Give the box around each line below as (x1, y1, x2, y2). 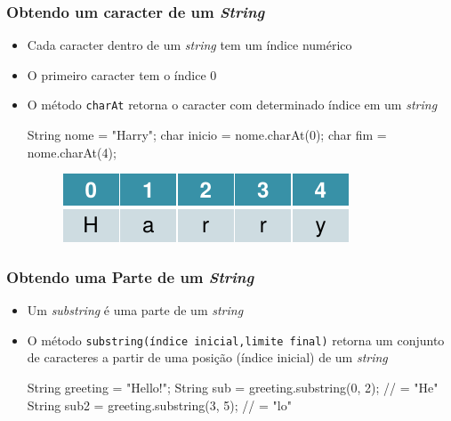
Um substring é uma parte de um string (27, 301, 244, 320)
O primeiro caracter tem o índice (27, 65, 206, 84)
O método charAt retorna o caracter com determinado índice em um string (27, 95, 438, 114)
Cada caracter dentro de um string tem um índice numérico (27, 36, 352, 54)
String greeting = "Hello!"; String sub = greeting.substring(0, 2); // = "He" (27, 377, 439, 396)
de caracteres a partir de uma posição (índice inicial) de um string (27, 348, 388, 367)
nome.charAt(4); (27, 142, 117, 161)
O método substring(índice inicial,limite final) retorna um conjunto (27, 330, 445, 349)
